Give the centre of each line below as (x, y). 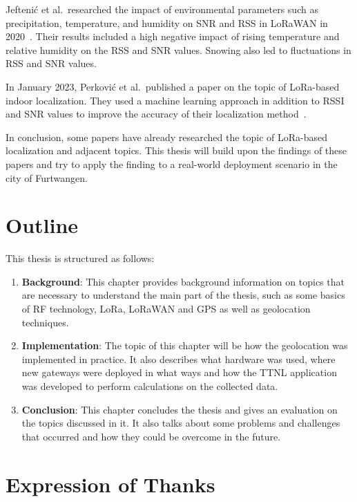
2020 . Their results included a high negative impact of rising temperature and (173, 36)
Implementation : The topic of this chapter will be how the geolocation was (185, 345)
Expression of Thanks (110, 484)
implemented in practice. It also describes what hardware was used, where (178, 359)
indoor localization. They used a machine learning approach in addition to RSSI (175, 100)
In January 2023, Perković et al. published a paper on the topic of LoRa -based (173, 86)
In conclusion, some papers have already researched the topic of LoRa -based (167, 137)
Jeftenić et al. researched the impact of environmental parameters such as (162, 9)
